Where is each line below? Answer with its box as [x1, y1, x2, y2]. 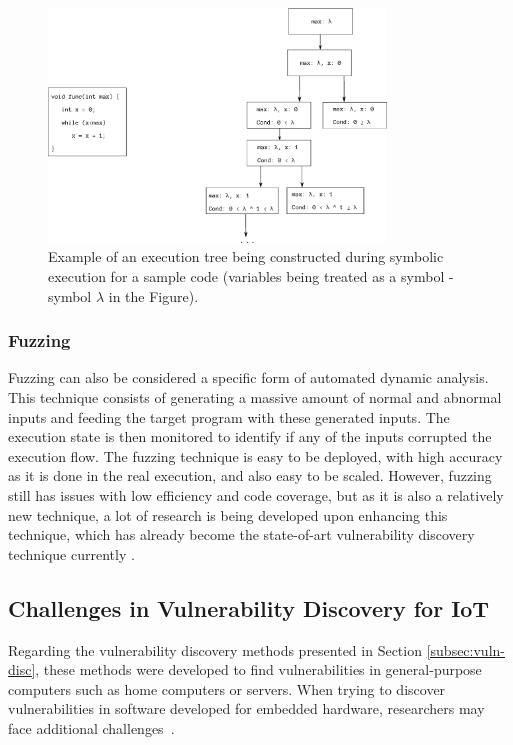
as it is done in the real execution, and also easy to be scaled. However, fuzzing [8, 465, 492, 486]
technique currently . [8, 543, 135, 564]
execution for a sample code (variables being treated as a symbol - [48, 266, 454, 287]
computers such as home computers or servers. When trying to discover [8, 678, 446, 699]
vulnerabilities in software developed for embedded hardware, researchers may [8, 698, 485, 719]
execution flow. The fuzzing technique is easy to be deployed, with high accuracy [8, 445, 503, 466]
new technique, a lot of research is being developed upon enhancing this [8, 504, 448, 525]
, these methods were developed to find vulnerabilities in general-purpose [35, 659, 482, 680]
